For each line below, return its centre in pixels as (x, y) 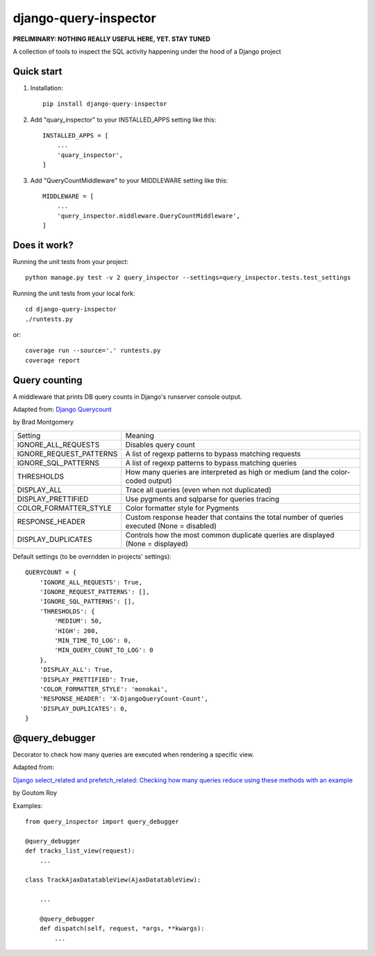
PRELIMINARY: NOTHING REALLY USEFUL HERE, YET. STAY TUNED (112, 39)
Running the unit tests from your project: (70, 262)
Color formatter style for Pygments (182, 508)
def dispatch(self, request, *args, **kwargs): (122, 929)
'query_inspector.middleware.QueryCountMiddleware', (149, 216)
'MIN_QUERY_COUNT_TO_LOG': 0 (104, 650)
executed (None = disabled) (171, 526)
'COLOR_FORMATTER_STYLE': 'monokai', (103, 689)
